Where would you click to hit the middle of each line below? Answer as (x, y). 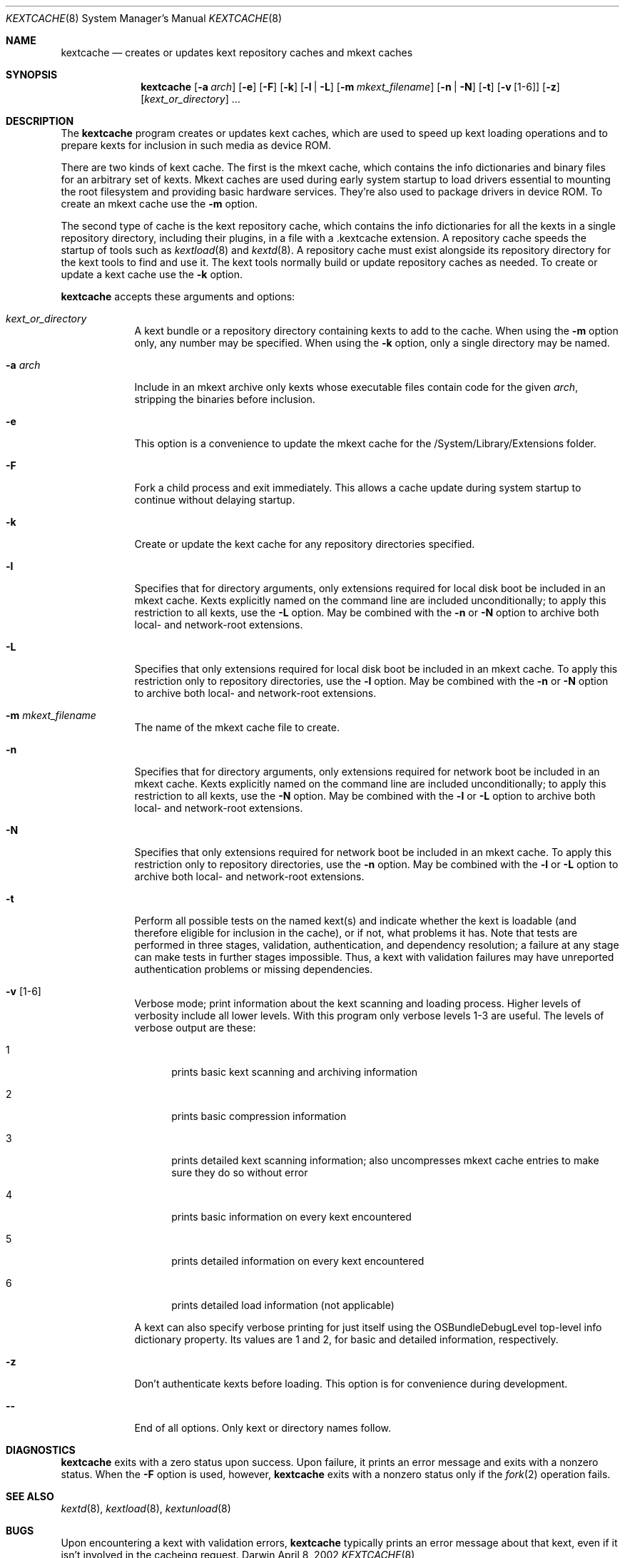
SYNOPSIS (32, 75)
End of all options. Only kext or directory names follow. (263, 1428)
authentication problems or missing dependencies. (254, 969)
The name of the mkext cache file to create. (237, 727)
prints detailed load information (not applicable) (283, 1305)
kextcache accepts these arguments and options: (178, 296)
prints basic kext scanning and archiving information (294, 1072)
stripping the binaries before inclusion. (225, 399)
